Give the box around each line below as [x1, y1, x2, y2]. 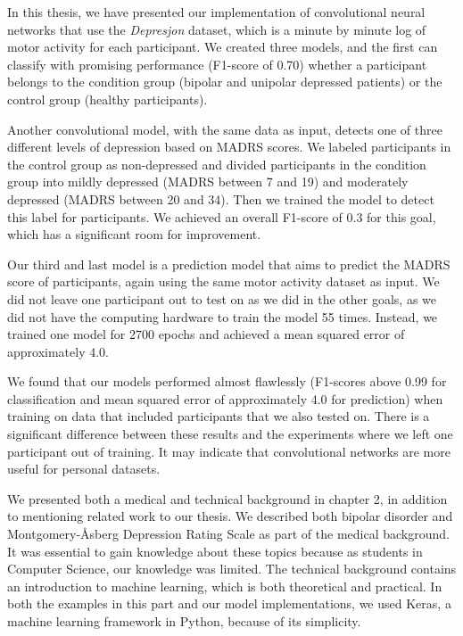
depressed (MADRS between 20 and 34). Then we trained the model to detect [7, 189, 434, 208]
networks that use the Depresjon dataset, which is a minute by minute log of [7, 20, 426, 38]
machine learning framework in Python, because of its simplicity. [7, 612, 361, 630]
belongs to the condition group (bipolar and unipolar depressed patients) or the [7, 72, 442, 91]
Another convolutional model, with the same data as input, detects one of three [7, 120, 442, 138]
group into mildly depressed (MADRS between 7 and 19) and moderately [7, 172, 409, 191]
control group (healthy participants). [7, 89, 208, 108]
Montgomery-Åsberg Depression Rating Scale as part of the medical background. [7, 524, 450, 543]
